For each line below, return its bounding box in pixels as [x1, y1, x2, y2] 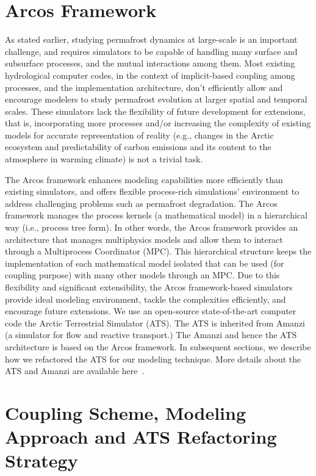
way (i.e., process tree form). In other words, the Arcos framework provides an [5, 221, 298, 234]
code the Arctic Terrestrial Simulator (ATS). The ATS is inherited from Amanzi [5, 316, 305, 329]
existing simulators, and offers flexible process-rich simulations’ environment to [5, 185, 300, 198]
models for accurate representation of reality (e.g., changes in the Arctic [5, 128, 274, 141]
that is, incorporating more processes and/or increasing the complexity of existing [5, 117, 311, 129]
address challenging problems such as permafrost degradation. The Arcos [5, 197, 278, 209]
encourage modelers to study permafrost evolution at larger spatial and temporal [5, 93, 307, 106]
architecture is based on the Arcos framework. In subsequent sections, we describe [5, 340, 311, 353]
